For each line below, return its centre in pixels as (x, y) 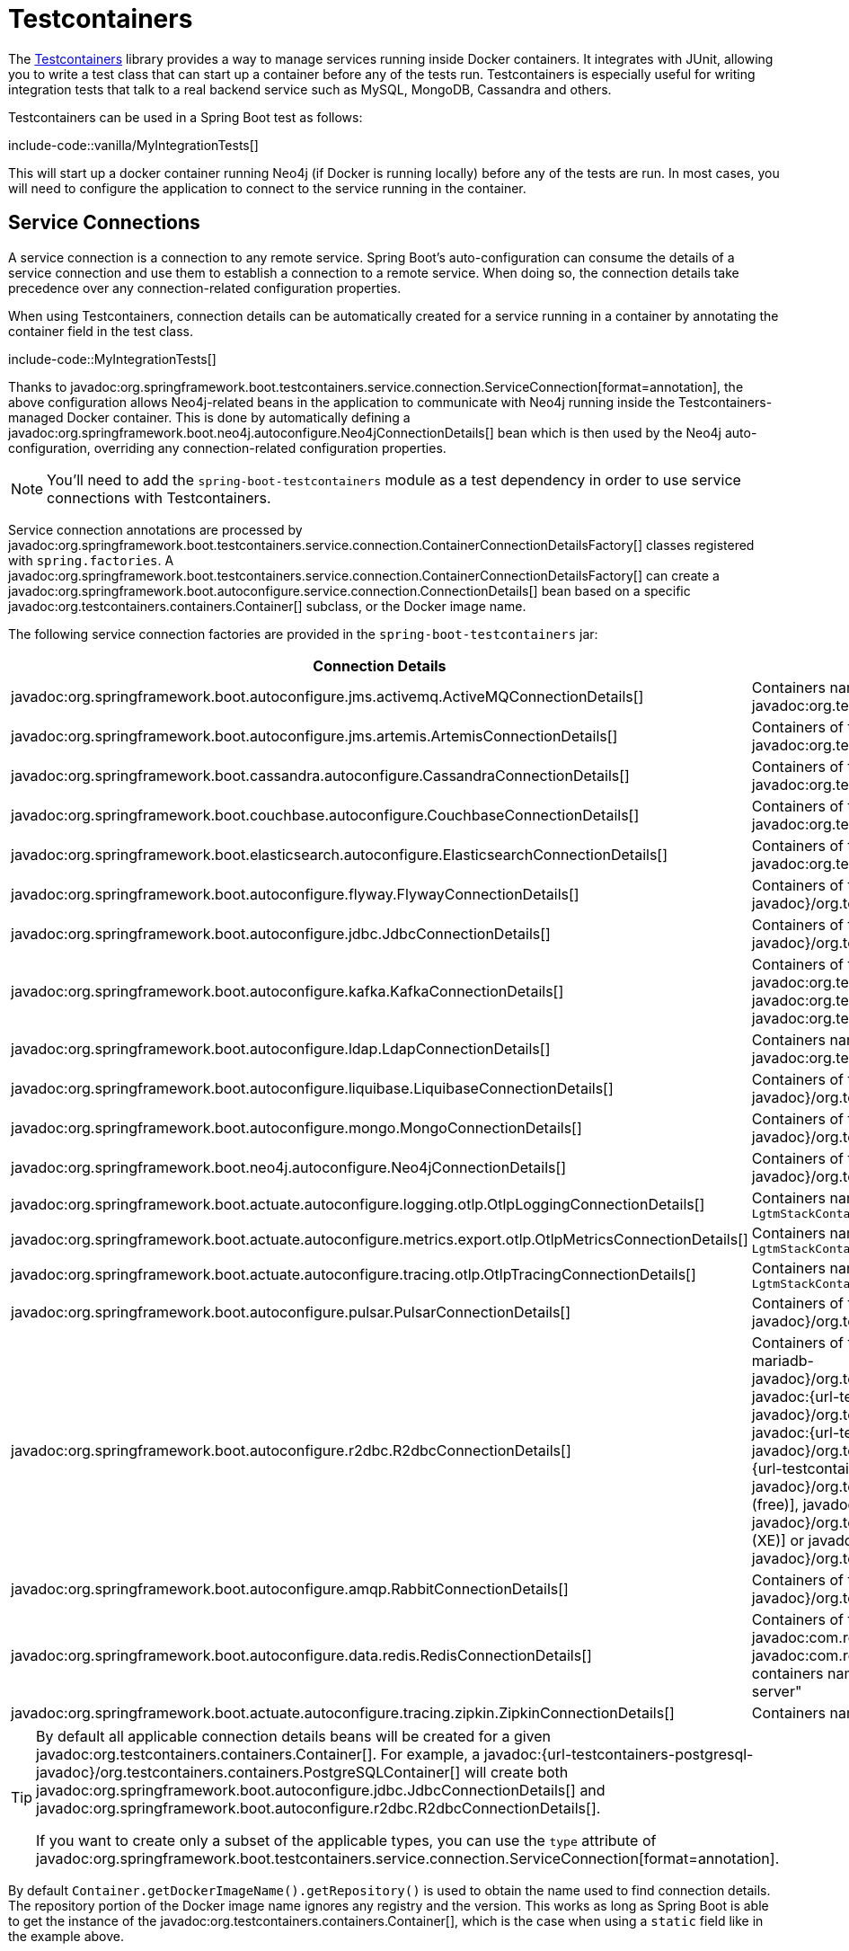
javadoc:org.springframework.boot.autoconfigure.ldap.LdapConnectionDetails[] (281, 1048)
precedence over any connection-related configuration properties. (205, 288)
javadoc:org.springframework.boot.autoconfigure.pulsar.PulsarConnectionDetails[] (291, 1312)
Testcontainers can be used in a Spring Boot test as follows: (186, 117)
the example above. (66, 1936)
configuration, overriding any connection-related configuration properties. (227, 448)
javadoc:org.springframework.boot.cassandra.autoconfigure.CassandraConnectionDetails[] (320, 775)
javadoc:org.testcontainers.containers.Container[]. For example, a (258, 1754)
